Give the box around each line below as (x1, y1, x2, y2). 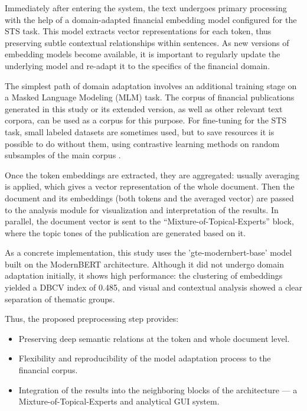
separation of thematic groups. (5, 292, 115, 305)
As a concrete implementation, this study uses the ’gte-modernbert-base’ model (5, 246, 292, 259)
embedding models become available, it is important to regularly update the (5, 48, 280, 60)
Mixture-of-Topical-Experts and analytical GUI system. (18, 395, 220, 407)
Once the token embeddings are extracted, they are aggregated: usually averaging (5, 168, 299, 181)
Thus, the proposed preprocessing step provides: (5, 312, 179, 325)
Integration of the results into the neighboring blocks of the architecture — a (18, 383, 298, 396)
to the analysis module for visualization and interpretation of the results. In (5, 203, 279, 216)
